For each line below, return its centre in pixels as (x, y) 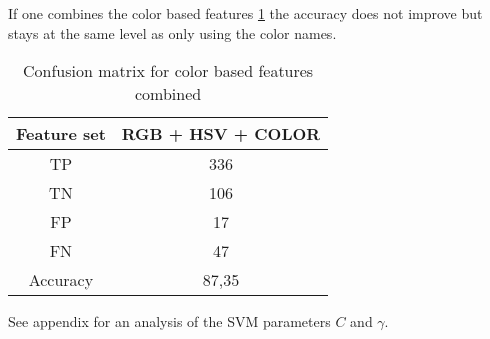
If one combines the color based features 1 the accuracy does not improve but (245, 13)
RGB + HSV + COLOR (221, 134)
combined (168, 94)
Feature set (61, 134)
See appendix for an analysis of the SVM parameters (169, 321)
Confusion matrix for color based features (168, 71)
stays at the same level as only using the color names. (172, 32)
